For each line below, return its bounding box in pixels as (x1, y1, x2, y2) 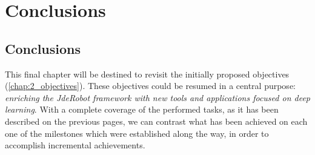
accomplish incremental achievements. (5, 139, 145, 151)
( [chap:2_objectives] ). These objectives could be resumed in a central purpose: (5, 79, 296, 92)
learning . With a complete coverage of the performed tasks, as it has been (5, 103, 279, 116)
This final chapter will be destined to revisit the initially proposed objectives (5, 67, 290, 80)
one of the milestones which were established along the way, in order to (5, 127, 269, 139)
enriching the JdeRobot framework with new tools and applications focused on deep (5, 91, 310, 104)
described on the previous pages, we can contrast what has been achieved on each (5, 114, 308, 127)
